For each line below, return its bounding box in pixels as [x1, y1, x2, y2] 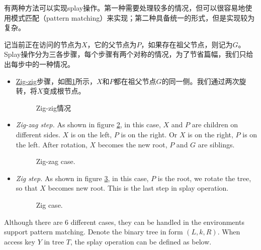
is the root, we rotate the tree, [157, 173, 251, 183]
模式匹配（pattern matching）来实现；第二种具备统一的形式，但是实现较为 [11, 12, 255, 23]
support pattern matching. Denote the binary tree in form [4, 226, 183, 237]
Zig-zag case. [36, 156, 75, 166]
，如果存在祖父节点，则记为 [141, 39, 233, 49]
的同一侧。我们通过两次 [161, 75, 239, 86]
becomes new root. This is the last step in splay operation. [48, 183, 229, 193]
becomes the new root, [98, 139, 167, 149]
